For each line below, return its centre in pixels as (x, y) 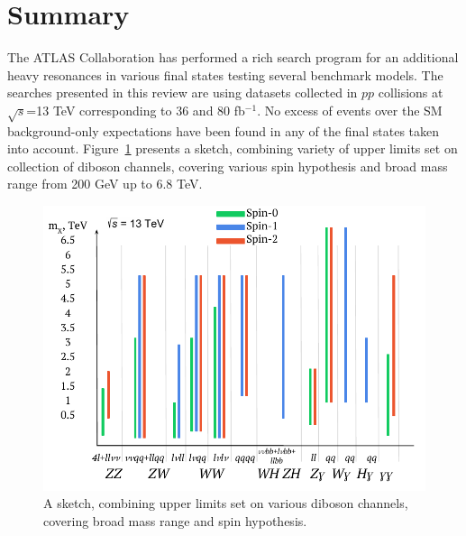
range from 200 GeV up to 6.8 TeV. (105, 184)
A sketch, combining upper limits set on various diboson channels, (226, 503)
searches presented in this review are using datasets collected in (183, 92)
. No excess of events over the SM (350, 110)
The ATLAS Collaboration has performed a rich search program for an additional (233, 57)
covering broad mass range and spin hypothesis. (175, 520)
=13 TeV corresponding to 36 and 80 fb (136, 110)
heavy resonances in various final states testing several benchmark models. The (225, 74)
